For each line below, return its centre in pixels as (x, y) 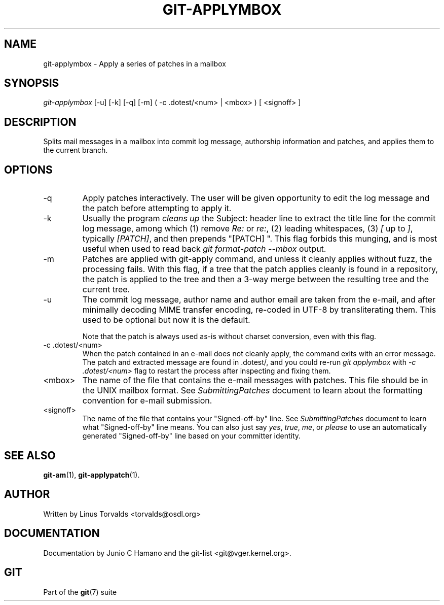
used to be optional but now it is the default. (166, 320)
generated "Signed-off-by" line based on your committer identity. (192, 436)
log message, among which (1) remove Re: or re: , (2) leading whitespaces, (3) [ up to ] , (248, 229)
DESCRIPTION (40, 122)
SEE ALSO (30, 455)
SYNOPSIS (32, 83)
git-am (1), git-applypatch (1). (91, 475)
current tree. (106, 290)
